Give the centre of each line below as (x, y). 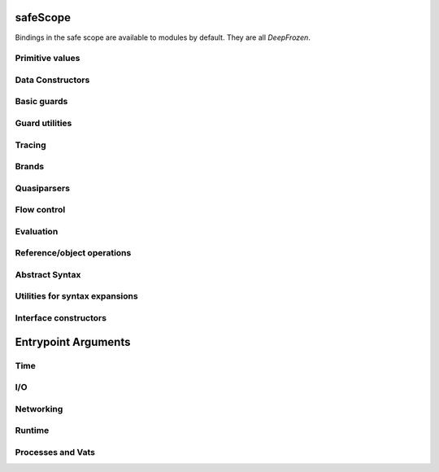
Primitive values (48, 59)
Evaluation (37, 231)
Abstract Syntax (48, 274)
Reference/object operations (73, 253)
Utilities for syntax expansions (76, 296)
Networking (39, 409)
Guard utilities (43, 123)
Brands (30, 167)
